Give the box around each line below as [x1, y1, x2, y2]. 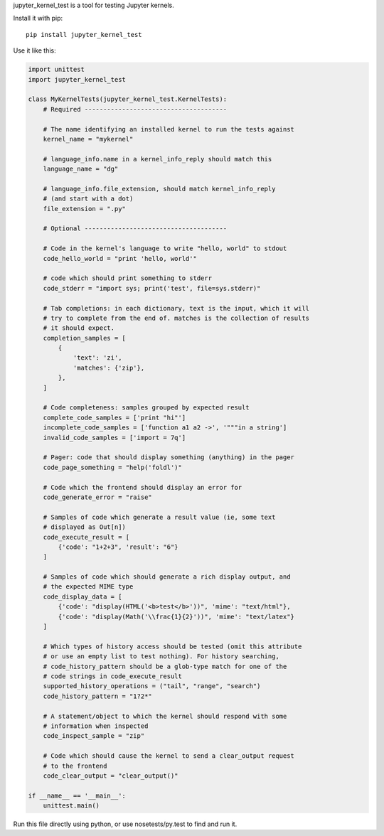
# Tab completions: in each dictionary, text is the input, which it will [43, 304, 309, 312]
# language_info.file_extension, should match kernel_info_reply [43, 185, 276, 193]
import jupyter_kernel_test [28, 75, 126, 83]
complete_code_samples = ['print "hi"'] [43, 413, 186, 422]
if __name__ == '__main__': [28, 791, 126, 800]
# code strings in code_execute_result [43, 672, 183, 680]
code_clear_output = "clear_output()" [43, 771, 178, 780]
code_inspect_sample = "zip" [43, 732, 145, 740]
